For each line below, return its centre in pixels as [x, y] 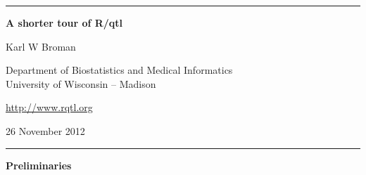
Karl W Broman [41, 46]
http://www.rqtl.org [49, 107]
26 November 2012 [45, 130]
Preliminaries [39, 165]
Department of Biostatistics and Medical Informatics [119, 70]
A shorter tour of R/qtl [64, 22]
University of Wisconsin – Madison [81, 83]
